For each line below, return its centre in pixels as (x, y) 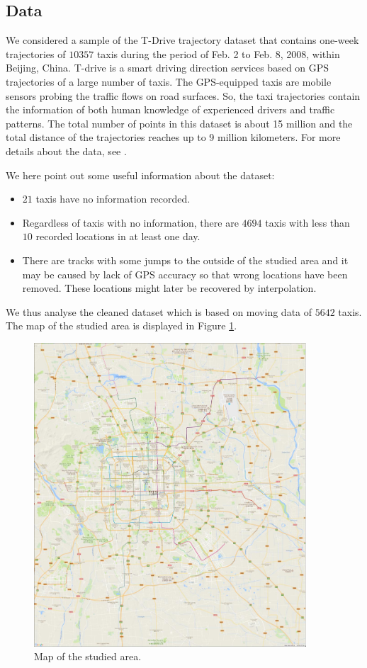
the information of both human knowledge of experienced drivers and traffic (170, 109)
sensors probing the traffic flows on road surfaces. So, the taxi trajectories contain (183, 95)
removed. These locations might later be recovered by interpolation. (169, 288)
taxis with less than (307, 222)
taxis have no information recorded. (113, 199)
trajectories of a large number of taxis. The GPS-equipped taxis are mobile (169, 81)
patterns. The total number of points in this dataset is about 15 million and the (179, 123)
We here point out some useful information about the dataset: (140, 175)
